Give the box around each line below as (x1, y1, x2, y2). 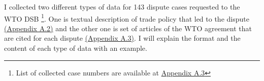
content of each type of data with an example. (4, 43, 147, 53)
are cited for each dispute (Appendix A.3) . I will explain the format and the (4, 33, 241, 43)
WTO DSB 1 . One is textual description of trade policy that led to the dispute (4, 12, 249, 24)
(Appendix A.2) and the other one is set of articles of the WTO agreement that (4, 23, 252, 33)
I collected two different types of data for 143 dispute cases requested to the (4, 2, 240, 12)
